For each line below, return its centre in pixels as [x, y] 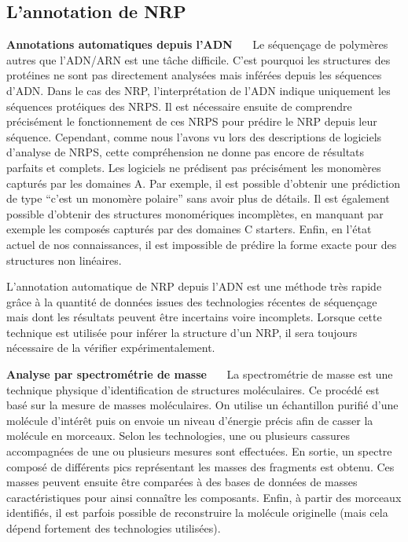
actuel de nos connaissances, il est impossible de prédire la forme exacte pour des [202, 244]
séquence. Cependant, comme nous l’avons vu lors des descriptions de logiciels [194, 136]
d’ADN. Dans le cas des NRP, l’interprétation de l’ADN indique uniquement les [198, 90]
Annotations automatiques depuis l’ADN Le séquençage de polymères [197, 44]
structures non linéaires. [64, 260]
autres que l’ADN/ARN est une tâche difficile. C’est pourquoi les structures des [198, 59]
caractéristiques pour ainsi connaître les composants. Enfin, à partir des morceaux [204, 497]
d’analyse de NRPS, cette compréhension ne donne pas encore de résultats [186, 152]
